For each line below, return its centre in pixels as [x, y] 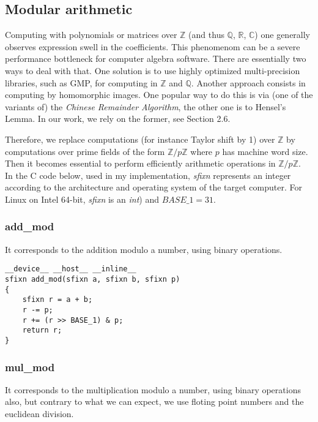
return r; [42, 330]
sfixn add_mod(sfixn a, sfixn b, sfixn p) [93, 279]
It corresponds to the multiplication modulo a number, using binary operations [153, 389]
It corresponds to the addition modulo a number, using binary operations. [144, 249]
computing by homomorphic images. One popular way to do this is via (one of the [159, 95]
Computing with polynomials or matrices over [91, 35]
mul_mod [30, 367]
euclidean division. [39, 413]
